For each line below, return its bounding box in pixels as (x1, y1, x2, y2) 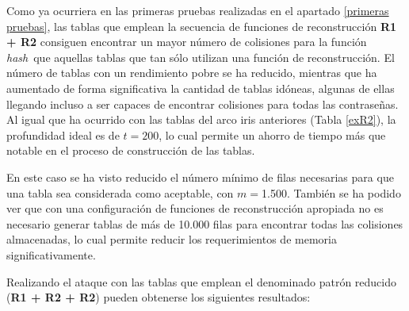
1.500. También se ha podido (262, 184, 401, 201)
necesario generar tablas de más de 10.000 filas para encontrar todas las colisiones (6, 215, 403, 232)
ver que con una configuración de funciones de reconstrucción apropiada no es (6, 200, 384, 217)
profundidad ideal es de (6, 126, 120, 143)
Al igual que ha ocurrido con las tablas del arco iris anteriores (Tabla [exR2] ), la (6, 111, 396, 128)
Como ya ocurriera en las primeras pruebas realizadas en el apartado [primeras (6, 2, 389, 18)
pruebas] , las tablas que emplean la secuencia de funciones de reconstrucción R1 (6, 17, 397, 34)
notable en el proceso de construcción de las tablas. (6, 142, 255, 159)
